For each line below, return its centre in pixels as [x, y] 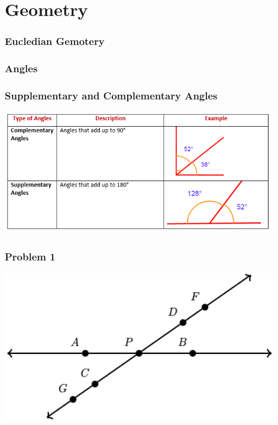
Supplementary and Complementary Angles [111, 95]
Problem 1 [30, 256]
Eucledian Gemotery [55, 41]
